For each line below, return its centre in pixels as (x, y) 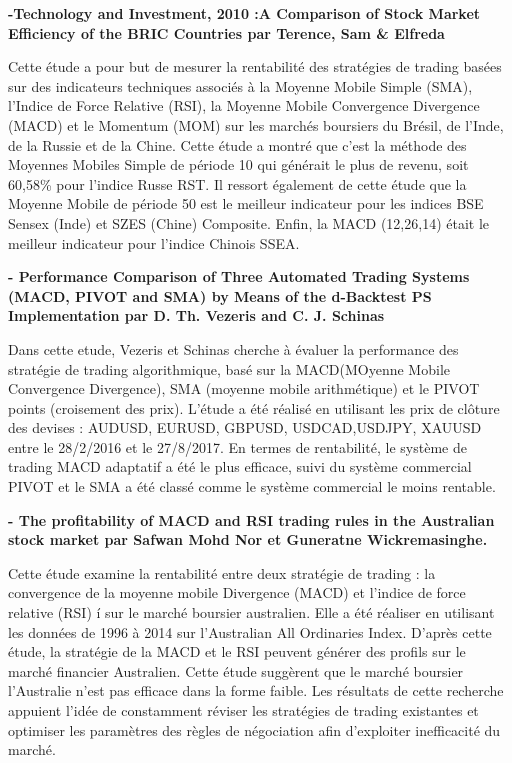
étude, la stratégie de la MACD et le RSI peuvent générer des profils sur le (237, 651)
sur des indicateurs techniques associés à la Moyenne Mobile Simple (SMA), (240, 85)
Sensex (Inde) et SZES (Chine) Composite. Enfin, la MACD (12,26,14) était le (249, 222)
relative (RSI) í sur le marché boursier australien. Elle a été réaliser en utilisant (251, 612)
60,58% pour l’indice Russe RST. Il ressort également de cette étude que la (237, 183)
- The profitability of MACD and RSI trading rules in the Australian (251, 519)
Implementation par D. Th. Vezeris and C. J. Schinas (196, 315)
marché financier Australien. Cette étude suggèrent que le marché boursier (236, 670)
